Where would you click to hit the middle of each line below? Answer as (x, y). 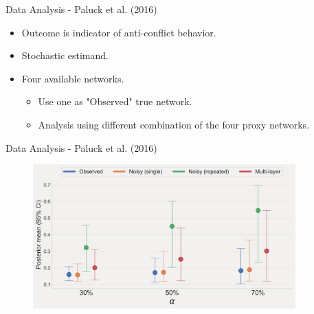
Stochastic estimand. (65, 55)
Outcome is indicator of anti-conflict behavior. (119, 32)
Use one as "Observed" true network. (115, 101)
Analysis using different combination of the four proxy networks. (174, 124)
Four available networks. (73, 78)
